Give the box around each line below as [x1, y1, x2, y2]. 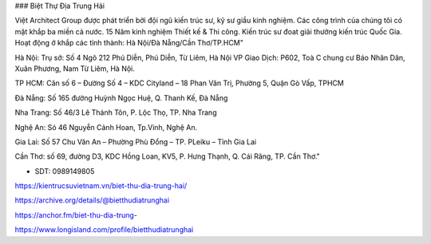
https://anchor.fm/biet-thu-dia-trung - [14, 210, 137, 219]
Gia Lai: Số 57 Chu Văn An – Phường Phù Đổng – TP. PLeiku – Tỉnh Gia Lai [14, 136, 257, 147]
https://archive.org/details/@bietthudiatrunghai [14, 195, 170, 205]
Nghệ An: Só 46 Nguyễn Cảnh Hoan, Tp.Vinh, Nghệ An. [14, 122, 198, 132]
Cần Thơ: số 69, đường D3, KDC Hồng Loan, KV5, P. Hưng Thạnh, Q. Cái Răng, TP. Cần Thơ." [14, 152, 321, 161]
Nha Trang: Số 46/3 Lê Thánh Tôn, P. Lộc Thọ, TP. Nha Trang [14, 108, 217, 117]
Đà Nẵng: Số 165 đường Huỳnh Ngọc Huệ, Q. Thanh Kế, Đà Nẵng [14, 92, 228, 103]
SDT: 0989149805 [34, 166, 95, 175]
